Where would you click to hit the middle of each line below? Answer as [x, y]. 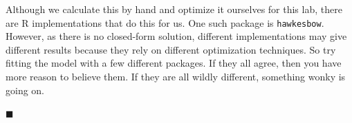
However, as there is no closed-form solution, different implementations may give [176, 36]
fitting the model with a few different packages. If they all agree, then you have [174, 63]
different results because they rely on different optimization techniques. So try [171, 49]
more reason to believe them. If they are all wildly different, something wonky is [176, 77]
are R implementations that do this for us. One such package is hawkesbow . [165, 22]
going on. [25, 90]
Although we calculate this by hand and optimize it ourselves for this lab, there [174, 9]
